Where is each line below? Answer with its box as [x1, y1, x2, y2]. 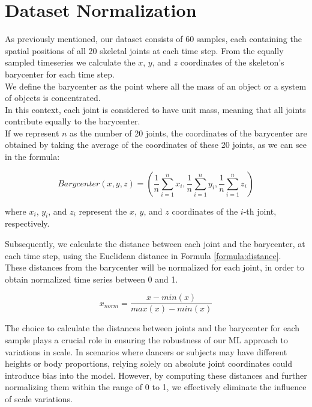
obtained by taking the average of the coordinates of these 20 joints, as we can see [5, 138, 307, 151]
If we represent [5, 126, 59, 139]
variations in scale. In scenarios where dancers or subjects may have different [5, 345, 287, 358]
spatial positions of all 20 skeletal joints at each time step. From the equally [5, 44, 284, 57]
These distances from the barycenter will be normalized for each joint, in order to [5, 261, 305, 274]
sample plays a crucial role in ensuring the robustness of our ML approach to [5, 334, 288, 346]
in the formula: [5, 150, 60, 163]
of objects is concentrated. [5, 91, 101, 104]
